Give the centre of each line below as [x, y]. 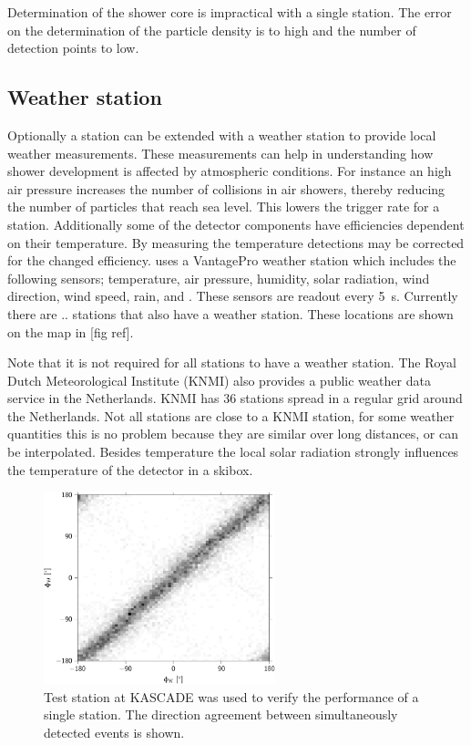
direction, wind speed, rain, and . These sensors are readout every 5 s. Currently [233, 296]
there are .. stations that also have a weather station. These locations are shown [230, 313]
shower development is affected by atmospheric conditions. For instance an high [230, 171]
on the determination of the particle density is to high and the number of [212, 30]
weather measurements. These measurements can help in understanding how [220, 153]
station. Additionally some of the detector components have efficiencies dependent [236, 224]
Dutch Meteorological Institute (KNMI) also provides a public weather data [219, 380]
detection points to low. [73, 48]
